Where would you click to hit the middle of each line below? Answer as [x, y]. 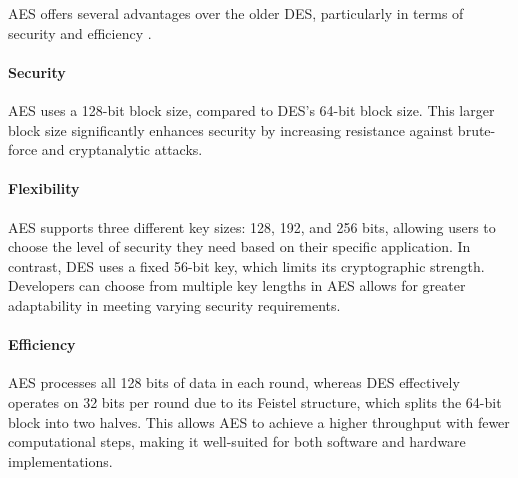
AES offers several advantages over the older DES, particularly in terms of [236, 13]
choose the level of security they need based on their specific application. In [239, 246]
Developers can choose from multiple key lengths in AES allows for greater [237, 285]
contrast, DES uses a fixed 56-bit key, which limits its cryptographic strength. [246, 265]
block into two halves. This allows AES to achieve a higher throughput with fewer [259, 421]
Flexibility [44, 188]
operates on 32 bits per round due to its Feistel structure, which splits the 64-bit [255, 401]
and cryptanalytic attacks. [122, 149]
